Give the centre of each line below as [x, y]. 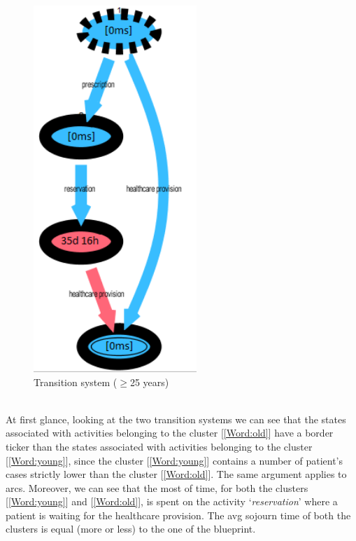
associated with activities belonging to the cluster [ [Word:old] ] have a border [170, 433]
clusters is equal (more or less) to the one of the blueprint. [131, 529]
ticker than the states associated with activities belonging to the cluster [159, 446]
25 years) [149, 382]
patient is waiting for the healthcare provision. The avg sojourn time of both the [178, 515]
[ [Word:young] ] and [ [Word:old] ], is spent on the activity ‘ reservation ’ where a [172, 501]
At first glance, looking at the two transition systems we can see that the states [176, 419]
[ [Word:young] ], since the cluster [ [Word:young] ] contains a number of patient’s [175, 460]
